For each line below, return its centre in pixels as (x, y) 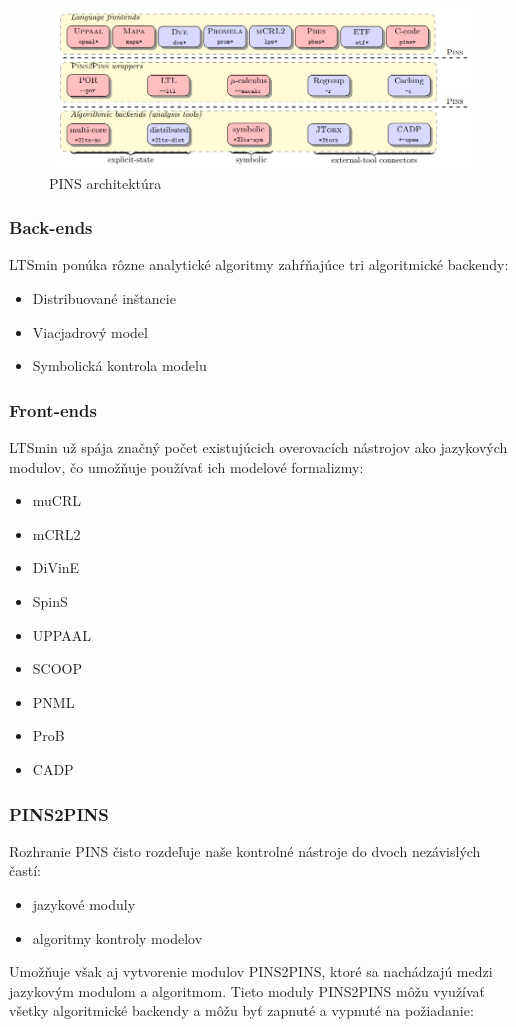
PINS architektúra (105, 182)
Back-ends (51, 227)
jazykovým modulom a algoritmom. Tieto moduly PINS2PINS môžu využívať (247, 990)
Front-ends (53, 409)
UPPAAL (61, 634)
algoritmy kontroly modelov (117, 937)
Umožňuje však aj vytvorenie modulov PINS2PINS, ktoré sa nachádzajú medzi (251, 971)
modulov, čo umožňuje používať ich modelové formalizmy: (186, 466)
